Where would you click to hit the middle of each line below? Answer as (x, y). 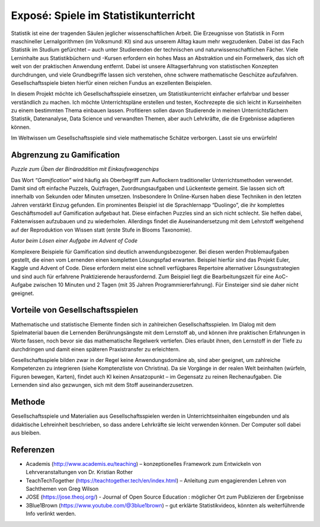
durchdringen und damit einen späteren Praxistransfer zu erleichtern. (95, 349)
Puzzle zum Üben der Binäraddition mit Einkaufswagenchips (85, 169)
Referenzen (33, 450)
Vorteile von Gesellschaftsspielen (75, 310)
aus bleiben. (26, 433)
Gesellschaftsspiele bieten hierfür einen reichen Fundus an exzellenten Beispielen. (112, 82)
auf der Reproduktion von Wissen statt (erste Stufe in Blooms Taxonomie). (101, 230)
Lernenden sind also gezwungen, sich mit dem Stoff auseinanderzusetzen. (102, 385)
